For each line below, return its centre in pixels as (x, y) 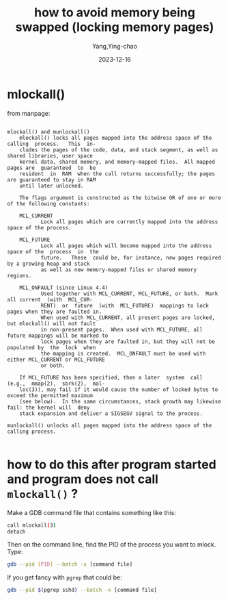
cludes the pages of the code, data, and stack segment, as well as (119, 150)
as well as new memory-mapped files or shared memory (118, 270)
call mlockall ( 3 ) (32, 525)
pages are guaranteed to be (52, 168)
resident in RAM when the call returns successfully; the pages (117, 174)
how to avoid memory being (115, 13)
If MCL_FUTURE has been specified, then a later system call (111, 377)
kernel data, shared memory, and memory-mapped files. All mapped (117, 162)
